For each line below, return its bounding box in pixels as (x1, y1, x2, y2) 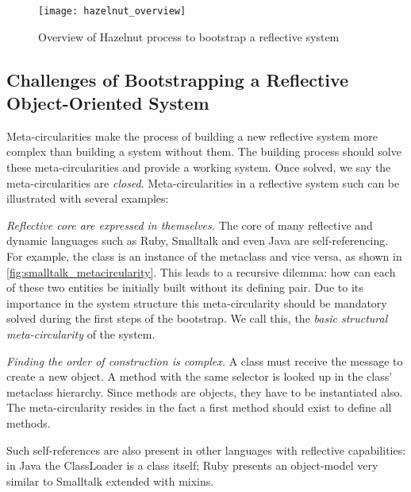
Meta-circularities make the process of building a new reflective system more (6, 127, 378, 144)
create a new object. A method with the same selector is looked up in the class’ (6, 368, 393, 385)
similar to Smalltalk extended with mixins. (6, 472, 214, 489)
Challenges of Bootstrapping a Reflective (6, 67, 349, 91)
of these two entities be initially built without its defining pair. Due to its (6, 279, 363, 296)
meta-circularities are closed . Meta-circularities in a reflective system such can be (6, 174, 400, 191)
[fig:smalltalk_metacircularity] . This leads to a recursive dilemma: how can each (6, 263, 396, 280)
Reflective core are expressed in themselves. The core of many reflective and (6, 216, 373, 233)
